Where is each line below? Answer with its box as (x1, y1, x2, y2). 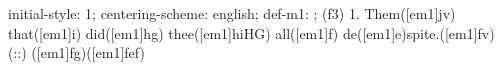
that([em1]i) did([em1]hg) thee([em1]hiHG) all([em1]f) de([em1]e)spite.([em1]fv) (8, 22, 495, 43)
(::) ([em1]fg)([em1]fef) (8, 42, 145, 63)
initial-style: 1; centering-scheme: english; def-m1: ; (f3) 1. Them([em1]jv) (8, 3, 456, 23)
